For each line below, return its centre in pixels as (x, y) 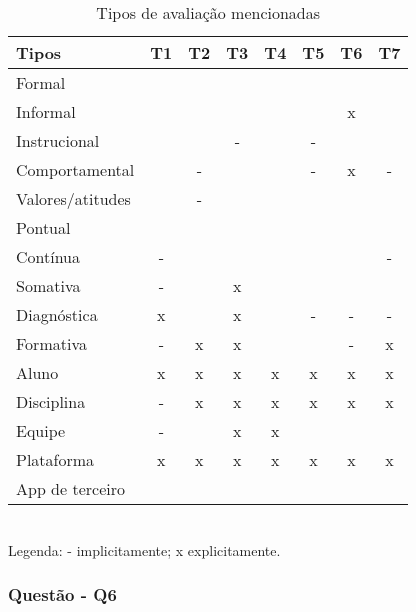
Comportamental (75, 169)
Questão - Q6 (62, 594)
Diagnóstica (57, 314)
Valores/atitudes (73, 198)
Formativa (51, 343)
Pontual (43, 227)
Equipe (41, 430)
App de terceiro (70, 488)
